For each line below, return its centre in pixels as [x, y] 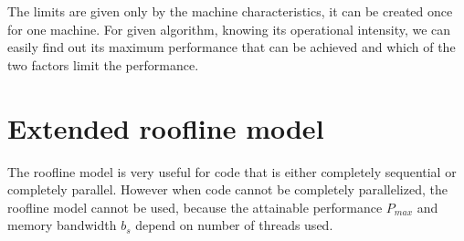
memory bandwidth [62, 225]
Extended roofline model [166, 127]
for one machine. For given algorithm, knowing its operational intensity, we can [229, 29]
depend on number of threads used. [234, 225]
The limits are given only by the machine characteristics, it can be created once [230, 11]
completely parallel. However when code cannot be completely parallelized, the [227, 189]
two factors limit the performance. [103, 64]
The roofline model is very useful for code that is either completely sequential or [232, 171]
